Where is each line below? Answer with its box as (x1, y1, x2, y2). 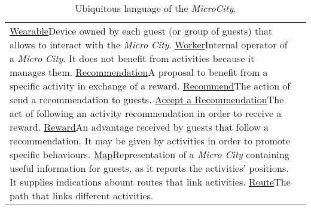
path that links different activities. (10, 189, 154, 202)
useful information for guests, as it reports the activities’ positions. (10, 161, 289, 175)
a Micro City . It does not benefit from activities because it (10, 51, 255, 65)
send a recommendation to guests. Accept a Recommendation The (10, 92, 284, 106)
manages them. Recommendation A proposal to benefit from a (10, 65, 268, 79)
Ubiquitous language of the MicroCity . (75, 1, 236, 15)
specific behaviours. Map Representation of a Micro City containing (10, 147, 289, 161)
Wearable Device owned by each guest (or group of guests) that (10, 24, 273, 38)
